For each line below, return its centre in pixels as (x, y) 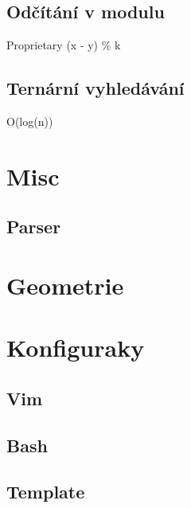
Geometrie (65, 285)
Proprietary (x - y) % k (64, 45)
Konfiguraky (76, 348)
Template (46, 492)
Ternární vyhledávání (95, 88)
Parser (34, 227)
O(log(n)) (30, 121)
